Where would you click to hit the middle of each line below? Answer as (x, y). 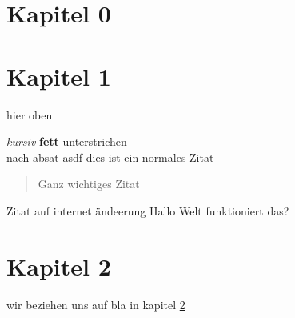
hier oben (30, 114)
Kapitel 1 (59, 76)
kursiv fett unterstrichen (67, 141)
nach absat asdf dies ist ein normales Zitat (110, 157)
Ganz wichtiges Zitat (89, 184)
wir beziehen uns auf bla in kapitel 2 (96, 304)
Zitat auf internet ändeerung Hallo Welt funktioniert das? (148, 210)
